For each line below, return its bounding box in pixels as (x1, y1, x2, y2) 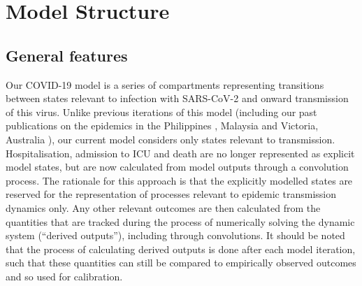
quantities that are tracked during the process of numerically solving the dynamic (6, 214, 355, 229)
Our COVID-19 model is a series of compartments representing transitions (6, 77, 324, 92)
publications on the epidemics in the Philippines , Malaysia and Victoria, (6, 118, 319, 133)
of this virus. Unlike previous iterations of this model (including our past (6, 104, 317, 119)
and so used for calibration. (6, 269, 123, 283)
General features (6, 44, 128, 66)
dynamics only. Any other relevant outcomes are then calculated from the (6, 200, 321, 215)
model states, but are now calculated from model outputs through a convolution (6, 159, 349, 174)
